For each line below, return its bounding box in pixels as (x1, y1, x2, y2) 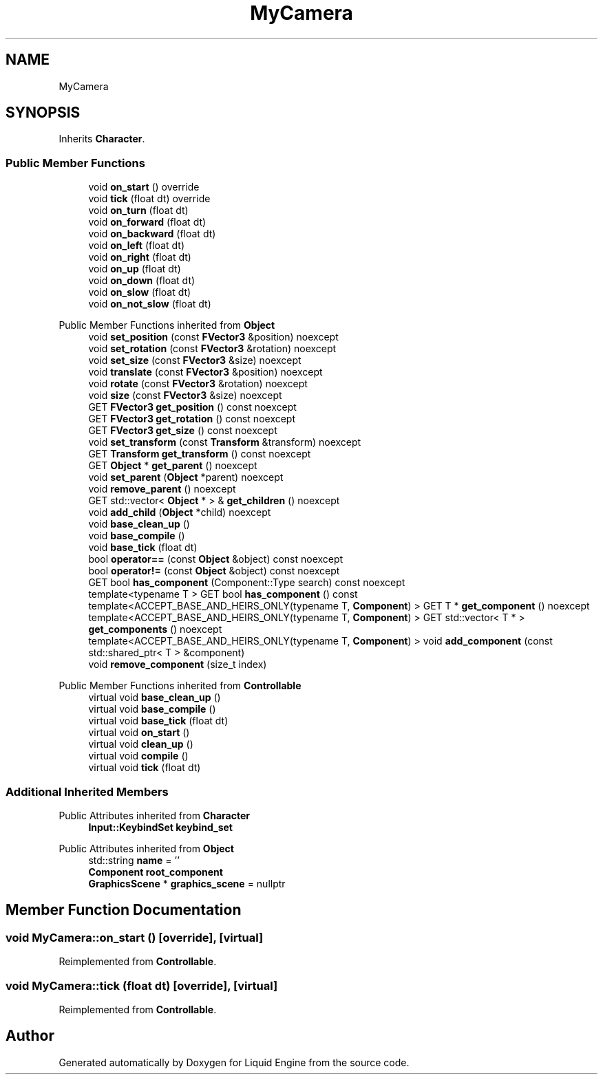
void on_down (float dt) (88, 274, 195, 287)
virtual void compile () (88, 750, 189, 762)
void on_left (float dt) (88, 239, 184, 252)
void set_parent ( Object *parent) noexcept (88, 471, 284, 484)
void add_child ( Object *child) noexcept (88, 506, 271, 519)
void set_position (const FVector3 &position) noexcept (88, 331, 339, 343)
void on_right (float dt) (88, 251, 191, 263)
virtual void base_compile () (88, 703, 216, 715)
